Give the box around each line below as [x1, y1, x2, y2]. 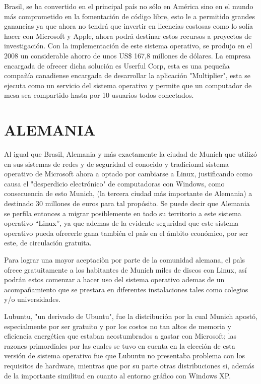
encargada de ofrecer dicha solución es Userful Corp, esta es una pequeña [4, 60, 230, 71]
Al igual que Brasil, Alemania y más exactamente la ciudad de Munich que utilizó [4, 149, 257, 159]
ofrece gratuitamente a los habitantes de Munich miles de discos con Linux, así [4, 264, 247, 275]
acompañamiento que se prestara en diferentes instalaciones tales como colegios [4, 284, 248, 294]
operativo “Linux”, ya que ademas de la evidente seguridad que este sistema [4, 218, 239, 228]
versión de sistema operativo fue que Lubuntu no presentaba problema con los [4, 350, 245, 361]
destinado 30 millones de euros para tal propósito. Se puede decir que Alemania [4, 198, 250, 209]
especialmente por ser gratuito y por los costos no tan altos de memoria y [4, 321, 231, 331]
